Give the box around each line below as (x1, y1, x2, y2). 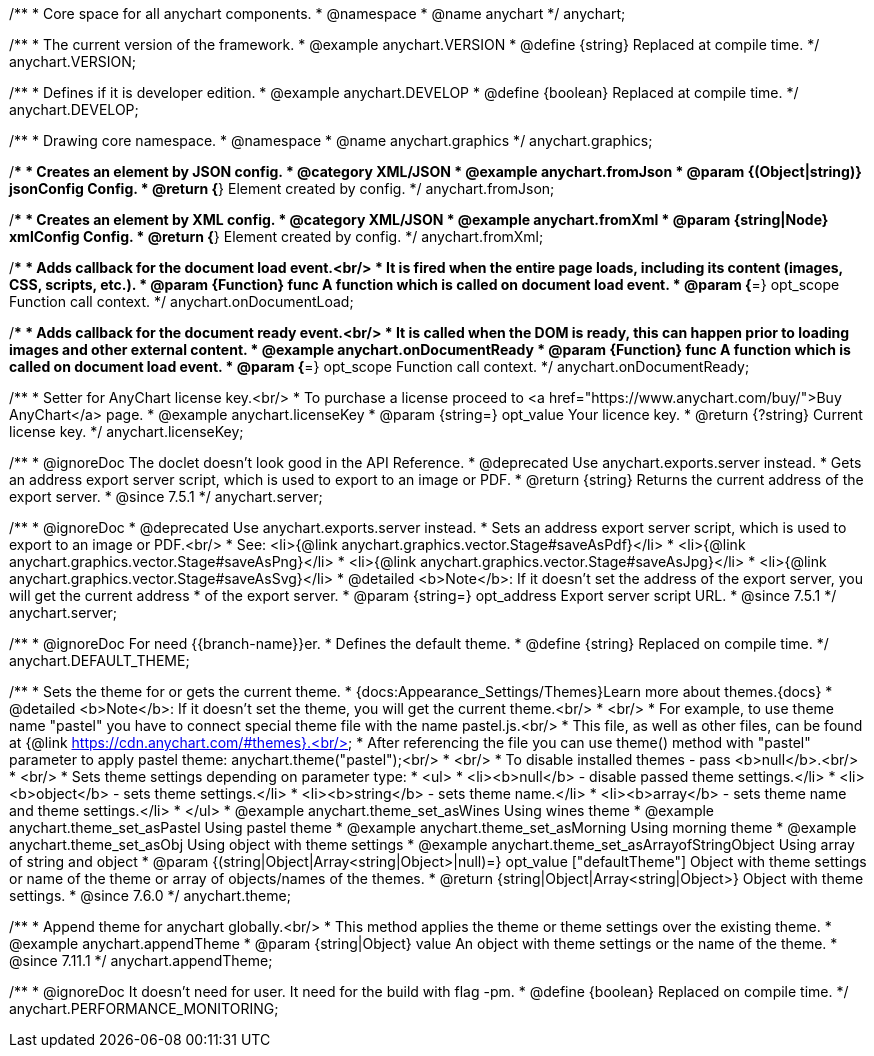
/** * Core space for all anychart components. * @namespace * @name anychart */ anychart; (9, 5, 626, 22)
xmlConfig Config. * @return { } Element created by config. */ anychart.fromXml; (9, 228, 544, 245)
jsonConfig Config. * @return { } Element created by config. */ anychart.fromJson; (9, 180, 555, 197)
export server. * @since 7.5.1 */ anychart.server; (9, 488, 323, 505)
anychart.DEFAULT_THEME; (9, 652, 190, 669)
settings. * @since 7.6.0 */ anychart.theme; (9, 887, 291, 904)
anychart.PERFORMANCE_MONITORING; (9, 1000, 279, 1017)
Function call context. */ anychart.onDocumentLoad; (9, 293, 354, 310)
